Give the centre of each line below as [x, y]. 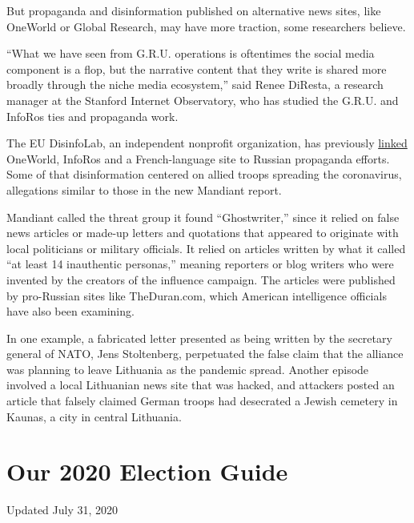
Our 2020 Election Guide [147, 471]
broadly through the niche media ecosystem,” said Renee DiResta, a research [195, 84]
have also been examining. [70, 311]
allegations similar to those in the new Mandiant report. [144, 189]
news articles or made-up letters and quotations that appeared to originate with [203, 233]
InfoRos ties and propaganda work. [92, 116]
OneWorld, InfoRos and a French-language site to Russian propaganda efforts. [198, 158]
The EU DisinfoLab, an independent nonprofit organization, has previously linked [207, 143]
